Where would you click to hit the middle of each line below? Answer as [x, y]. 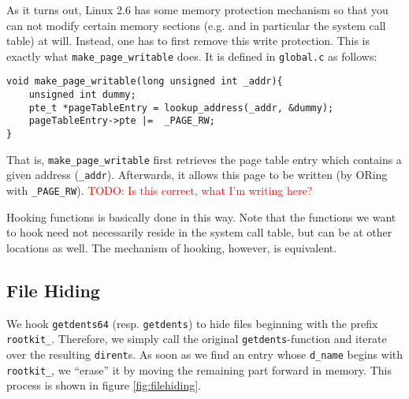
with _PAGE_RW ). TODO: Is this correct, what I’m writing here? [160, 190]
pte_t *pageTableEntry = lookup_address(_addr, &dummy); [181, 108]
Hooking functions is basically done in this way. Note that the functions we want [201, 216]
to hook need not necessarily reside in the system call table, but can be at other [199, 232]
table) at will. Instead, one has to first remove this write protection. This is [188, 41]
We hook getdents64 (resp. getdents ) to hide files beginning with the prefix [192, 323]
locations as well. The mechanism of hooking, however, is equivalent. [172, 247]
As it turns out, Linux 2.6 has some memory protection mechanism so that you [197, 9]
